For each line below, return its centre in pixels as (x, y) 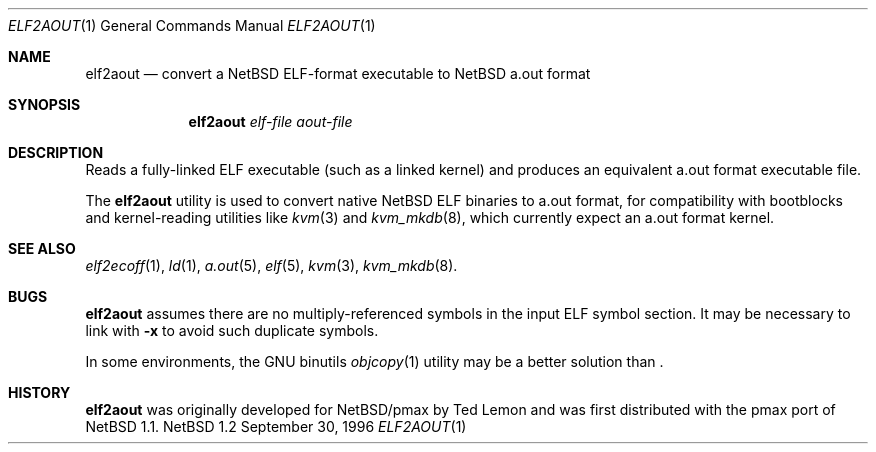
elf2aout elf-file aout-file (270, 121)
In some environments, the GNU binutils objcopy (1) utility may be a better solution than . (374, 361)
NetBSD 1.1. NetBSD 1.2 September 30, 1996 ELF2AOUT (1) (276, 426)
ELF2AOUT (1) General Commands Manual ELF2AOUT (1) (192, 25)
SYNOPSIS (44, 104)
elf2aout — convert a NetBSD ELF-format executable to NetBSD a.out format (338, 73)
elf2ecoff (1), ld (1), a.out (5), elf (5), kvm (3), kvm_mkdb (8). (271, 265)
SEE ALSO (42, 248)
